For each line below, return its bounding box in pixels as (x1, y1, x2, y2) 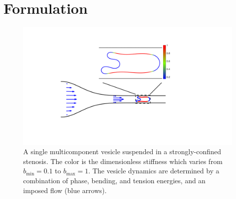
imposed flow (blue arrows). (23, 185, 107, 195)
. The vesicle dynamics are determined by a (88, 166, 219, 176)
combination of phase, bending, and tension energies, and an (23, 175, 206, 185)
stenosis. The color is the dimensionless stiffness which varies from (23, 156, 223, 166)
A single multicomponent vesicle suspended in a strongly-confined (23, 146, 221, 157)
